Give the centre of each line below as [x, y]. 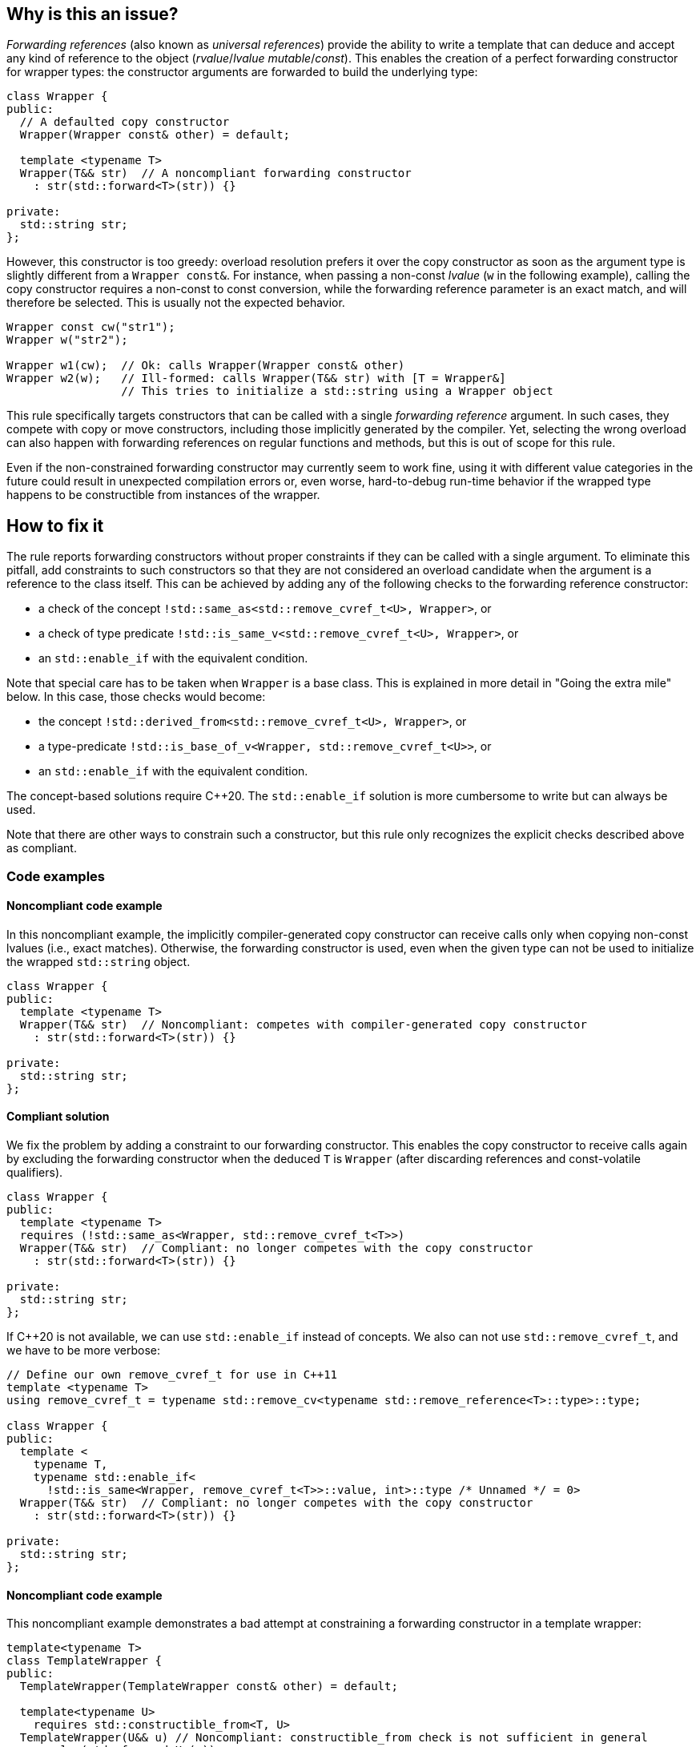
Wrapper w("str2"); [67, 340]
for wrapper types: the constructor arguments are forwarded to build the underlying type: [242, 72]
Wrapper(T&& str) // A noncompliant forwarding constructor [215, 173]
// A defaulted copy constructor [125, 122]
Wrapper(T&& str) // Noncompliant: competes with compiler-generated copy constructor [303, 1024]
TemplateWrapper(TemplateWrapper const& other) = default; [209, 1687]
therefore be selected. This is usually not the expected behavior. [176, 303]
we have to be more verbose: [83, 1351]
